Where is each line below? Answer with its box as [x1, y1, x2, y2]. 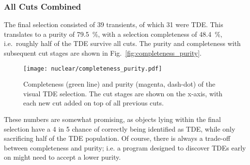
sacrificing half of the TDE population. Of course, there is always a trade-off [4, 133, 231, 143]
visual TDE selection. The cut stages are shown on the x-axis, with [23, 88, 223, 98]
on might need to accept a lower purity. [4, 152, 121, 162]
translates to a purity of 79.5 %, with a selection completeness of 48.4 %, [4, 29, 222, 39]
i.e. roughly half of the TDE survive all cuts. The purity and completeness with [4, 38, 241, 48]
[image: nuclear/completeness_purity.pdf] [23, 65, 162, 72]
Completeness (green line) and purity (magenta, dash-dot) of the [23, 79, 216, 89]
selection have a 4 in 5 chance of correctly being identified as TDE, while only [4, 123, 235, 134]
